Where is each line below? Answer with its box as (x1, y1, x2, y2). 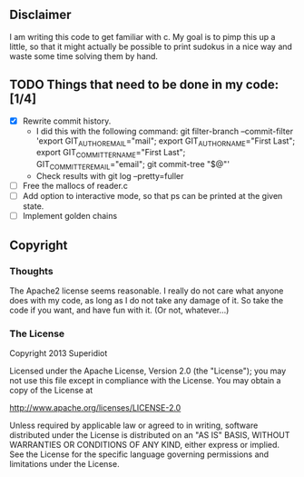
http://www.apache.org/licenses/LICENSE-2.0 (9, 402, 181, 413)
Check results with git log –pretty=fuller (35, 171, 184, 182)
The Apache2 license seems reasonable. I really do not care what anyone (9, 285, 284, 296)
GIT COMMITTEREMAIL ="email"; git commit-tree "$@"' (35, 159, 230, 172)
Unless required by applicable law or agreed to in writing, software (9, 420, 259, 431)
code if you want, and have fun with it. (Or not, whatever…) (9, 304, 230, 315)
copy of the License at (9, 385, 93, 396)
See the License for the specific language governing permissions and (9, 449, 270, 460)
